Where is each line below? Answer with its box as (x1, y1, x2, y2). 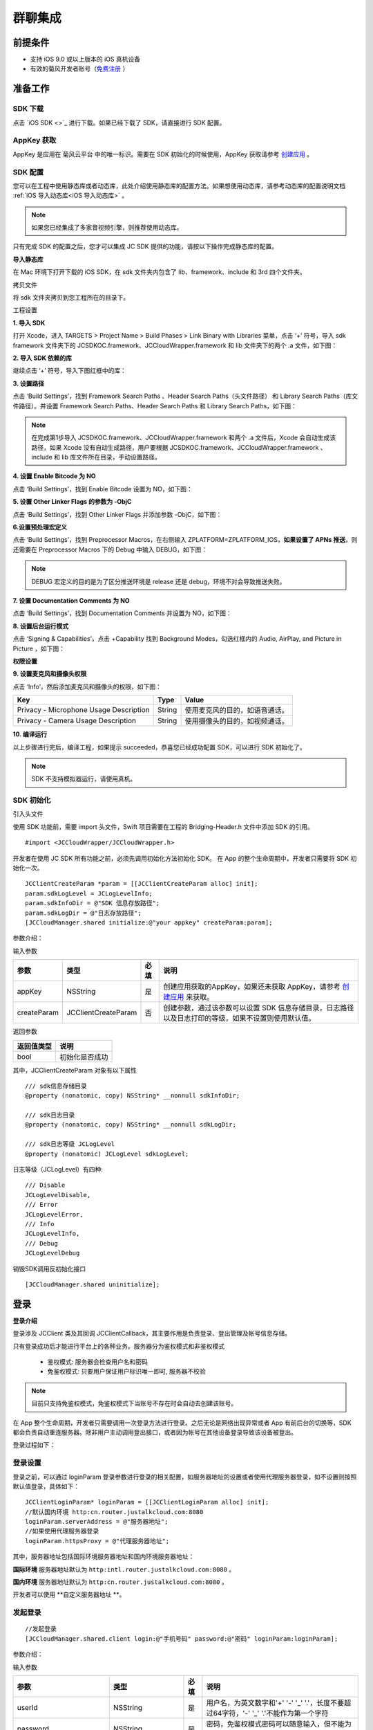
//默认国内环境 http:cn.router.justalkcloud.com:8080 (25, 1508, 204, 1515)
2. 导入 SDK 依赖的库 (12, 354, 73, 362)
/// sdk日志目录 (25, 1111, 75, 1119)
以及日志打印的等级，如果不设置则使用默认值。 (163, 1014, 316, 1023)
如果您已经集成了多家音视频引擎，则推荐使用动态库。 (31, 224, 183, 232)
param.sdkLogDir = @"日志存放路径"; (25, 909, 142, 917)
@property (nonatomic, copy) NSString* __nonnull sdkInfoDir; (25, 1092, 240, 1100)
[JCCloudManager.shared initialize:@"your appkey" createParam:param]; (25, 918, 273, 927)
